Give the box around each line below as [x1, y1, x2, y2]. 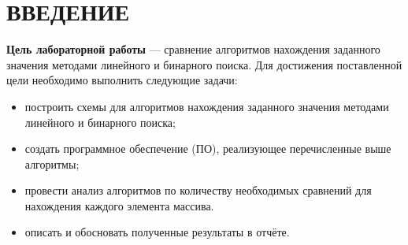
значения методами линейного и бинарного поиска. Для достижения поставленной [6, 56, 402, 72]
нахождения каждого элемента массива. [24, 197, 214, 213]
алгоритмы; [24, 155, 80, 172]
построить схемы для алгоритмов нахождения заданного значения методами [24, 98, 389, 114]
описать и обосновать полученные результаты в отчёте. [24, 224, 290, 240]
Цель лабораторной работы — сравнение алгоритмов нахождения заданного [6, 41, 380, 58]
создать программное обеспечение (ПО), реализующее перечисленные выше [24, 140, 391, 157]
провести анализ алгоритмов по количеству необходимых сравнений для [24, 182, 372, 199]
